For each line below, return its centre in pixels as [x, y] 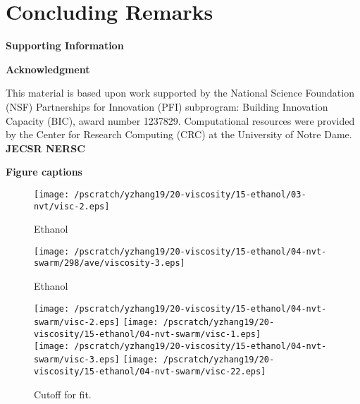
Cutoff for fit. [63, 394]
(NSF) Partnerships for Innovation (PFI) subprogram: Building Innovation [167, 106]
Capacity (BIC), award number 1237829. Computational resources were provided [180, 120]
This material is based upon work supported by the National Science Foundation [180, 93]
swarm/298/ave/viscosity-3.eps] [110, 263]
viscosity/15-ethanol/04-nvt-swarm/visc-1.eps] [148, 334]
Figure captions [44, 172]
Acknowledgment [48, 69]
